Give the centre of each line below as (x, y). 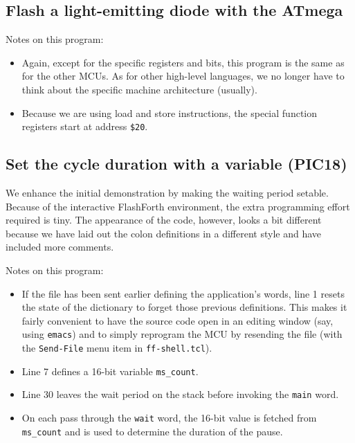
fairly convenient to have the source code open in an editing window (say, (177, 320)
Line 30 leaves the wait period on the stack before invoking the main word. (180, 394)
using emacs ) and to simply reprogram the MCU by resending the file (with (182, 334)
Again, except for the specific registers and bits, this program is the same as (183, 62)
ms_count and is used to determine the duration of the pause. (152, 431)
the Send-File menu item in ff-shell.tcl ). (117, 348)
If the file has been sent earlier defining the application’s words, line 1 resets (183, 293)
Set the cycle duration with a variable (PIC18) (176, 164)
